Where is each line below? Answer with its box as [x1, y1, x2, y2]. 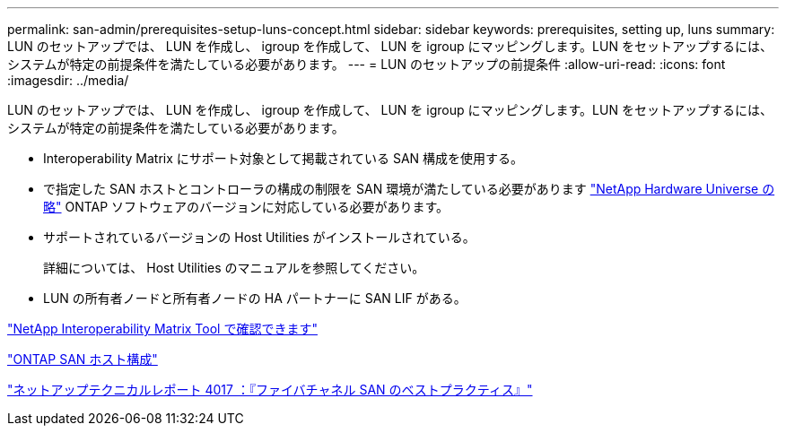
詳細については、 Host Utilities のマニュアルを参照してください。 [43, 260, 425, 275]
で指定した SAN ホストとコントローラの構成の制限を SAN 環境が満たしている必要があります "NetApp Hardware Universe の [43, 181, 775, 196]
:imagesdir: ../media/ [7, 73, 129, 88]
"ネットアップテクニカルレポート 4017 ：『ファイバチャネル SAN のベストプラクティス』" [7, 382, 533, 397]
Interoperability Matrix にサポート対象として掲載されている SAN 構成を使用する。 [43, 151, 524, 166]
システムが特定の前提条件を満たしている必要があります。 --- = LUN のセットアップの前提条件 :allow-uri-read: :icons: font [7, 56, 726, 72]
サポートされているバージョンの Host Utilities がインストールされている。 [43, 229, 476, 245]
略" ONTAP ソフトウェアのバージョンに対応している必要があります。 [43, 199, 450, 214]
